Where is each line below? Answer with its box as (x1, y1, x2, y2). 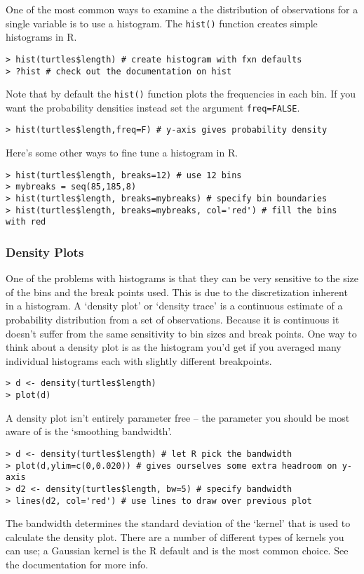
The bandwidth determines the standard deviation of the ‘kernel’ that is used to (6, 516, 351, 530)
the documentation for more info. (6, 556, 149, 571)
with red (6, 217, 46, 227)
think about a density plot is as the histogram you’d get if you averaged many (6, 340, 342, 354)
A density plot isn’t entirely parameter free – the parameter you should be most (6, 410, 350, 425)
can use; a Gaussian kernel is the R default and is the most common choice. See (6, 543, 349, 558)
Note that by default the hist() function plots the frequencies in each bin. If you (6, 86, 356, 101)
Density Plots (6, 243, 84, 260)
